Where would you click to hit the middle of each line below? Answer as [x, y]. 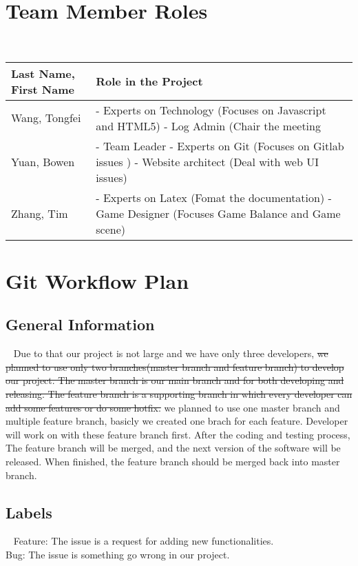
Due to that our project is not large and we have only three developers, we [171, 353]
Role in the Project [149, 81]
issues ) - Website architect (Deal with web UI [207, 161]
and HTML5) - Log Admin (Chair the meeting [208, 125]
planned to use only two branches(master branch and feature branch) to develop [175, 366]
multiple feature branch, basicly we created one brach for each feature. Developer [177, 421]
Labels [29, 512]
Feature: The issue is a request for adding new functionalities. [144, 541]
